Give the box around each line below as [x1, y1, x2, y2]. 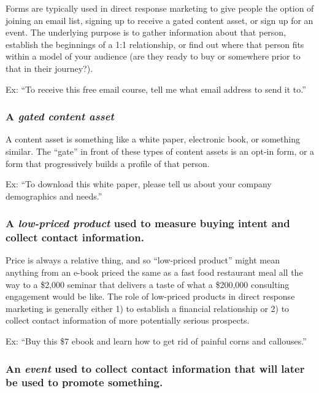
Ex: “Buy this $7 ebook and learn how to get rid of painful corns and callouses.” [6, 335, 307, 348]
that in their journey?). [6, 61, 93, 74]
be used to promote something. [6, 375, 163, 390]
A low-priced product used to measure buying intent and [6, 216, 290, 231]
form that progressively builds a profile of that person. [6, 157, 210, 169]
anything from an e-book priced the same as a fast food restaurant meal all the [6, 266, 303, 279]
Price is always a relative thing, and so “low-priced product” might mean [6, 254, 280, 267]
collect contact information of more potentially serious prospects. [6, 314, 250, 327]
